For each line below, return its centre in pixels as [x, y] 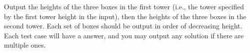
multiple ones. [25, 45]
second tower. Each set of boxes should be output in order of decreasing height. [123, 26]
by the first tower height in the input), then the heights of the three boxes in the [125, 16]
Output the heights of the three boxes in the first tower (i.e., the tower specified [124, 6]
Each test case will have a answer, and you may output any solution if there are [124, 35]
